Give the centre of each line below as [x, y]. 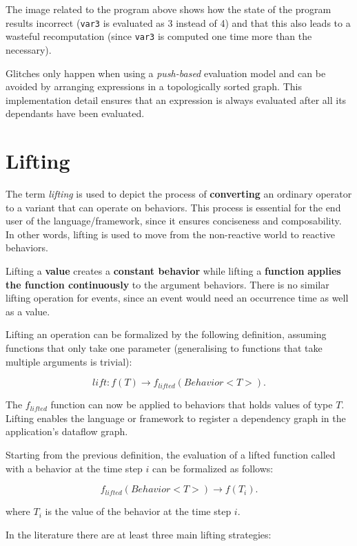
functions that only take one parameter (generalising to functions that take [164, 347]
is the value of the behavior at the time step [138, 511]
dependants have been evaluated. [75, 113]
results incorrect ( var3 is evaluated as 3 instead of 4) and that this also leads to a [178, 22]
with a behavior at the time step [74, 468]
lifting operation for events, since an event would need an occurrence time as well [177, 298]
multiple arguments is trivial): [69, 361]
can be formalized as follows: [213, 468]
